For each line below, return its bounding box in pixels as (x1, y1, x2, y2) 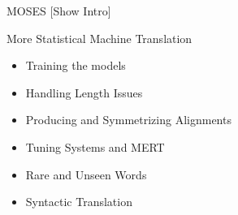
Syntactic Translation (25, 193, 132, 210)
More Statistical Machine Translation (6, 29, 193, 46)
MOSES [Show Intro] (6, 2, 111, 19)
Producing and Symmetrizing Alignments (25, 111, 232, 128)
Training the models (25, 57, 126, 74)
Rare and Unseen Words (25, 166, 147, 183)
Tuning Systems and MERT (25, 138, 165, 155)
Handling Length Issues (25, 84, 143, 101)
